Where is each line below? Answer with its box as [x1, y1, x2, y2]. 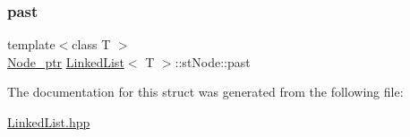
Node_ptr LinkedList [7, 52, 124, 71]
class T [72, 35, 111, 54]
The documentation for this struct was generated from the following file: [7, 82, 404, 101]
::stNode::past [175, 52, 251, 71]
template [7, 35, 56, 54]
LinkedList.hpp [7, 113, 90, 131]
